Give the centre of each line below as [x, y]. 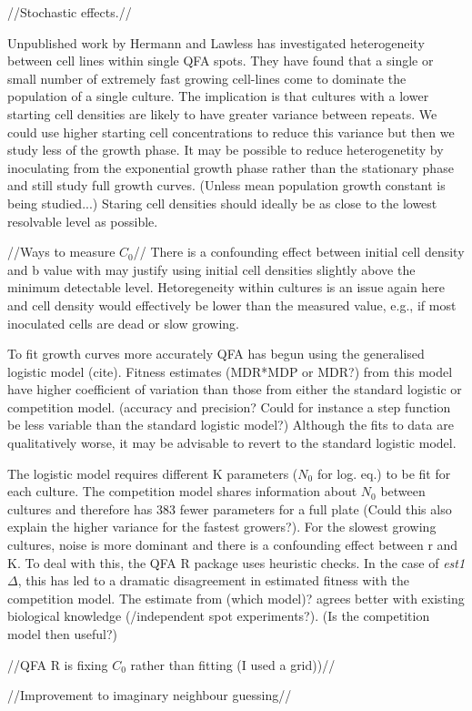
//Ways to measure [61, 252]
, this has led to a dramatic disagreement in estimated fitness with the [213, 580]
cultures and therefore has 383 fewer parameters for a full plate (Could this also [230, 508]
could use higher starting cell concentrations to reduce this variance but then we [231, 132]
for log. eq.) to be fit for [384, 473]
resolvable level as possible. [83, 221]
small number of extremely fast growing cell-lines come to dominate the [207, 78]
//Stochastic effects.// [70, 12]
